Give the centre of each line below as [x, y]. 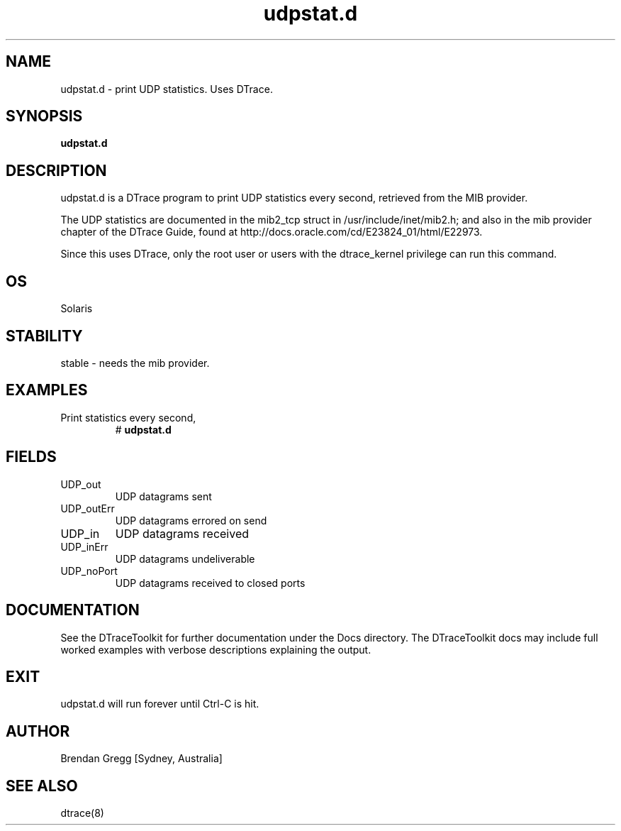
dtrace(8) [82, 813]
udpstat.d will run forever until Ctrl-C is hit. [160, 704]
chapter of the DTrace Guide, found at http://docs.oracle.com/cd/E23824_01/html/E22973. [272, 232]
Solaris [77, 309]
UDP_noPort [89, 571]
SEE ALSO [42, 786]
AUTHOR [38, 731]
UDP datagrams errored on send [191, 520]
